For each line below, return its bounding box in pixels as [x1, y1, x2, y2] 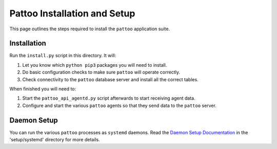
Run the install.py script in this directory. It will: [9, 52, 116, 59]
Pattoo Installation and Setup [9, 8, 135, 19]
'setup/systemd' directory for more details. [9, 137, 100, 143]
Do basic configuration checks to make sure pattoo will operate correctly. [22, 69, 181, 76]
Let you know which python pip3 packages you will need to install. [22, 62, 167, 68]
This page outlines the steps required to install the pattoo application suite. [9, 26, 170, 32]
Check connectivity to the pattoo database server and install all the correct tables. [22, 76, 199, 82]
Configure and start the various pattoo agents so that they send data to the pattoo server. [22, 102, 216, 108]
